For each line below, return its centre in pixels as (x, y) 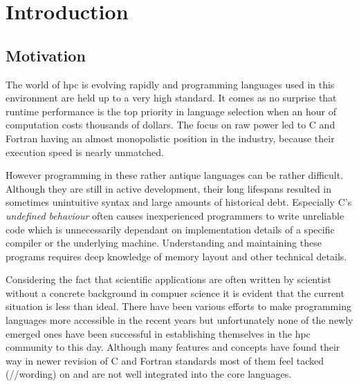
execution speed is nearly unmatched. (85, 152)
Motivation (46, 55)
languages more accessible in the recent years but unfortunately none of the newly (179, 320)
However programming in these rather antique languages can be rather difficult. (175, 175)
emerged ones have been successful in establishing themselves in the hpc (158, 333)
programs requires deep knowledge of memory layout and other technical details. (176, 256)
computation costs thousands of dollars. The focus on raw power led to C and (171, 125)
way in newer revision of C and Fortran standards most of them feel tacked (165, 360)
